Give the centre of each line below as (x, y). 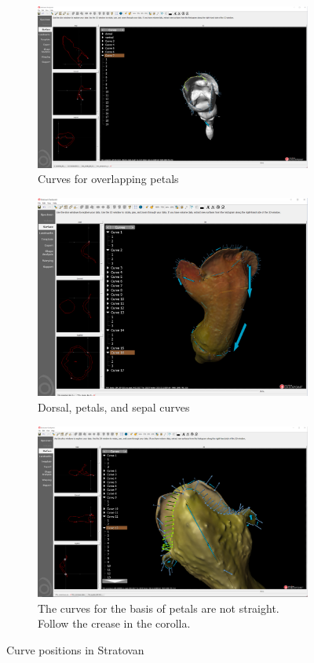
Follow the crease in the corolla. (114, 623)
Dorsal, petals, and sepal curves (114, 407)
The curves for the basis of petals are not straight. (159, 608)
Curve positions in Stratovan (75, 649)
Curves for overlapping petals (108, 179)
